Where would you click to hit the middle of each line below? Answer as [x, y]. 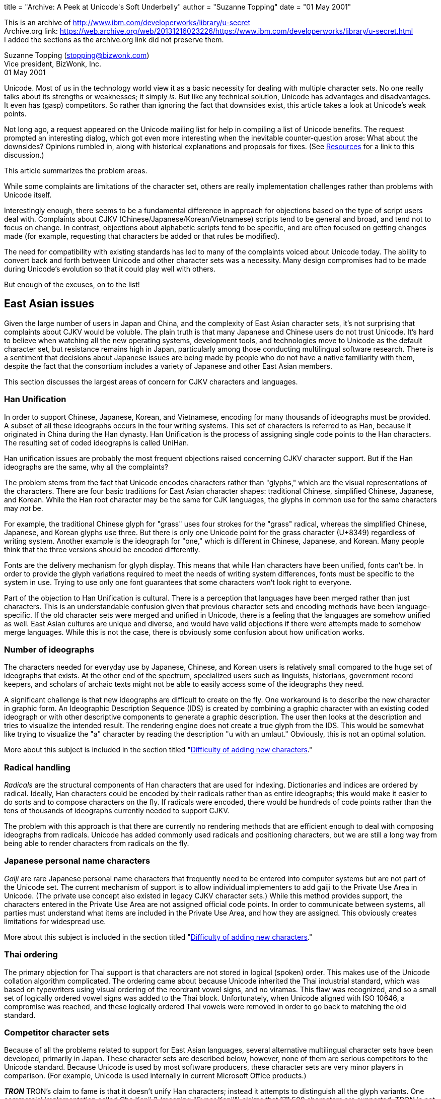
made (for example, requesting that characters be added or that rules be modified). [142, 236]
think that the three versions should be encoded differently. [102, 549]
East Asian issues [49, 304]
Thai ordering [31, 955]
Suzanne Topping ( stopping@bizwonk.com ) [77, 55]
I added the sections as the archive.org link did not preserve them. [114, 40]
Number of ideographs [49, 649]
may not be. [24, 508]
